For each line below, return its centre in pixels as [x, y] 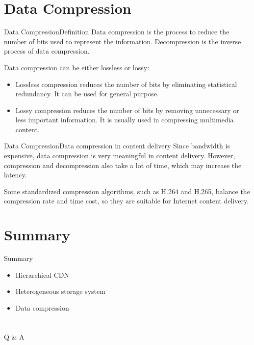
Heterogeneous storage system [60, 291]
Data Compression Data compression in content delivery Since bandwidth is [117, 146]
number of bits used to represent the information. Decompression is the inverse [123, 41]
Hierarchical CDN [42, 274]
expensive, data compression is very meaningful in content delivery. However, [120, 156]
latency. [15, 175]
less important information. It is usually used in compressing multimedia [125, 120]
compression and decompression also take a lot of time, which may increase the [123, 165]
